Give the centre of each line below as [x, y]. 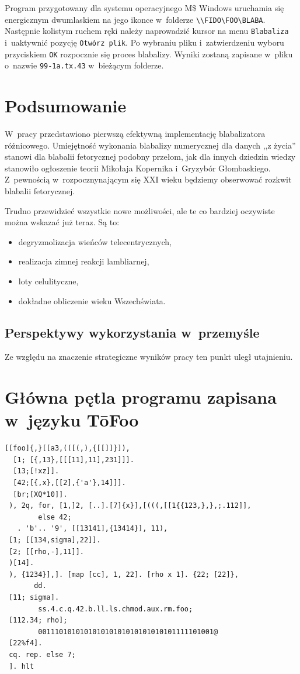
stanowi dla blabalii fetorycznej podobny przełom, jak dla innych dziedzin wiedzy [150, 157]
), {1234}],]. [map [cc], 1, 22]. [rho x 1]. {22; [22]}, [124, 574]
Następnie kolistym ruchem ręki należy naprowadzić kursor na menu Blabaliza [147, 31]
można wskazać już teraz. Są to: [62, 222]
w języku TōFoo [72, 420]
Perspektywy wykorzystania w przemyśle [132, 332]
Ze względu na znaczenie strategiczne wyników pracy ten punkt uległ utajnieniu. [149, 357]
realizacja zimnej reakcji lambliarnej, [84, 261]
